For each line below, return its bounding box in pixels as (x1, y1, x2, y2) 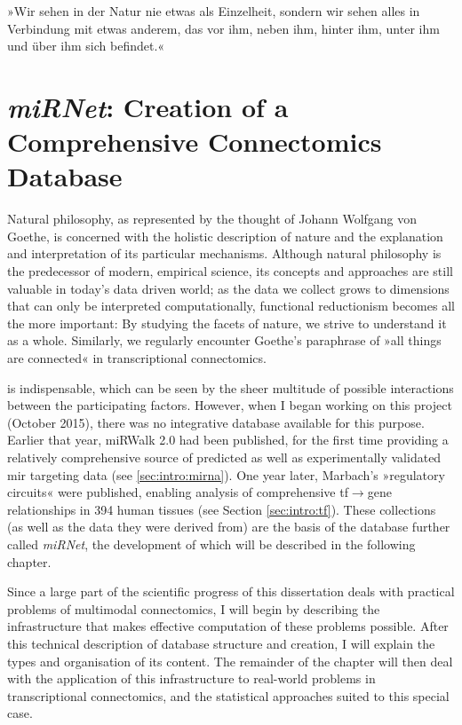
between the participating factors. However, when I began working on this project (7, 396, 452, 414)
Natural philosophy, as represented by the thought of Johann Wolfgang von (7, 209, 418, 228)
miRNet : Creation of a (7, 88, 289, 125)
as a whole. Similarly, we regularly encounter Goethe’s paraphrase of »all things (7, 331, 442, 350)
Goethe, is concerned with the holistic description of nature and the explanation (7, 226, 443, 245)
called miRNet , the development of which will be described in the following (7, 534, 416, 553)
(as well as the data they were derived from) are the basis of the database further (7, 517, 450, 536)
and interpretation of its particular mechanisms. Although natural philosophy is (7, 244, 442, 263)
